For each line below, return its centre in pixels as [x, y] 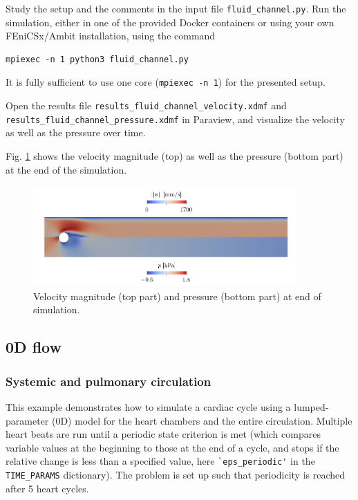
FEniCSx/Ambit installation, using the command [111, 36]
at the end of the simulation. [66, 169]
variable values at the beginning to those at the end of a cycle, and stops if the [172, 447]
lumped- [311, 407]
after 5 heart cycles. [47, 488]
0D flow [34, 347]
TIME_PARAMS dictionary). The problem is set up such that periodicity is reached [176, 475]
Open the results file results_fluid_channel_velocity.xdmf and [146, 105]
